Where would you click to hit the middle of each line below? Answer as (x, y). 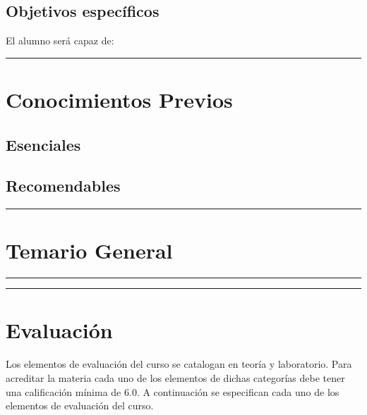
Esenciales (43, 144)
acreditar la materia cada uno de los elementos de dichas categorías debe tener (175, 378)
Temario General (89, 250)
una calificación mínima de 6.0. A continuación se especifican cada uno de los (173, 391)
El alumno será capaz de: (60, 41)
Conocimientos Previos (119, 99)
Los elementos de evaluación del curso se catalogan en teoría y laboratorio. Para (179, 364)
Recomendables (63, 186)
